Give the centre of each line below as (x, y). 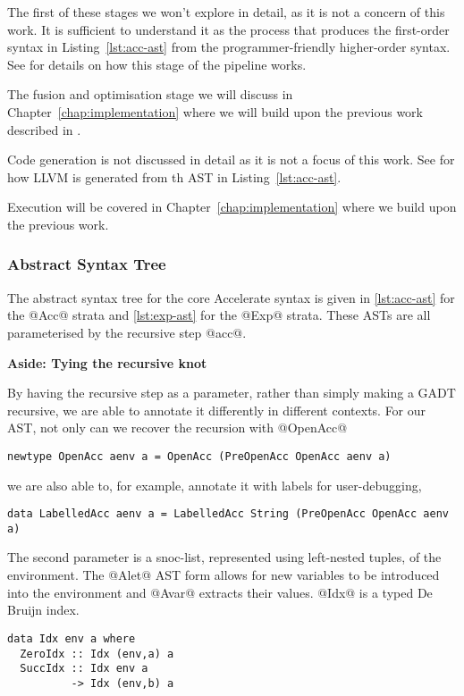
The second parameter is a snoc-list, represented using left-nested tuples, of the (224, 557)
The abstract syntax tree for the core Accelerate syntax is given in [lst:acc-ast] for (231, 297)
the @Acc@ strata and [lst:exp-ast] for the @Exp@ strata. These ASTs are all (219, 315)
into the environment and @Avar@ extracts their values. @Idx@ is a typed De (220, 592)
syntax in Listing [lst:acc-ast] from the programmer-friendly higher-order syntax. (229, 47)
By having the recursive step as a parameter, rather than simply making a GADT (232, 393)
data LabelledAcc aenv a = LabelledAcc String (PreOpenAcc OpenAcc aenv (228, 514)
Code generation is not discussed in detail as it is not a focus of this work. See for (231, 159)
